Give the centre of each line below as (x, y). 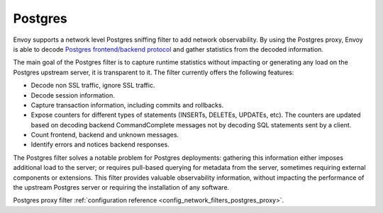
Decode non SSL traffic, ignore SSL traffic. (93, 86)
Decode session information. (73, 95)
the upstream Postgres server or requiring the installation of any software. (121, 188)
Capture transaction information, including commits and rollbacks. (127, 105)
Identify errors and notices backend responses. (100, 144)
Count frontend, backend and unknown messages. (105, 135)
